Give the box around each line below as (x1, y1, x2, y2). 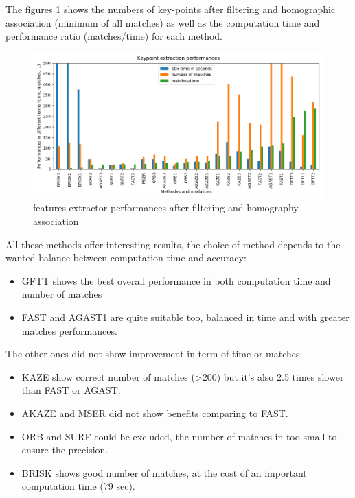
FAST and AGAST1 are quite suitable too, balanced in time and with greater (21, 309, 350, 324)
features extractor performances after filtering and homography (33, 200, 299, 215)
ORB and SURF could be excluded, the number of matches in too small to (21, 429, 337, 443)
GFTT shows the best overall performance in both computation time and (21, 273, 331, 287)
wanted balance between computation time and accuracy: (5, 250, 247, 265)
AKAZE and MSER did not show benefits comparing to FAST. (21, 405, 288, 420)
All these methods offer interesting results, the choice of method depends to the (5, 237, 341, 251)
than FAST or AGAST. (21, 383, 121, 397)
